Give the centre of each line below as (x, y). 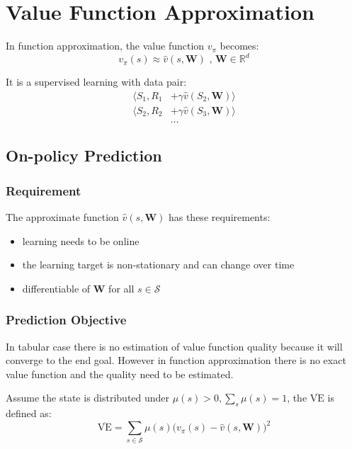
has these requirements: (219, 216)
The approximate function (62, 216)
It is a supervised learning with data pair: (96, 82)
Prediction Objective (66, 320)
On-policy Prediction (84, 155)
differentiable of (56, 288)
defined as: (29, 413)
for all (121, 288)
